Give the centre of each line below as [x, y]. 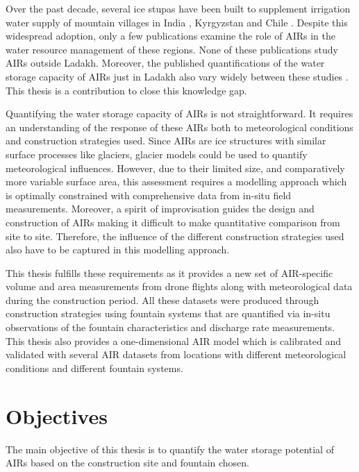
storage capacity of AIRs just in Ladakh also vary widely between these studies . [177, 76]
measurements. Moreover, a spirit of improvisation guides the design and [160, 209]
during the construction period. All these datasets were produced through [162, 300]
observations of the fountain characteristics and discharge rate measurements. [170, 327]
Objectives [57, 415]
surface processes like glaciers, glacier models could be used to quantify [157, 154]
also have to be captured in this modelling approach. [118, 250]
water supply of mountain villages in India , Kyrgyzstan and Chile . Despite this [177, 22]
